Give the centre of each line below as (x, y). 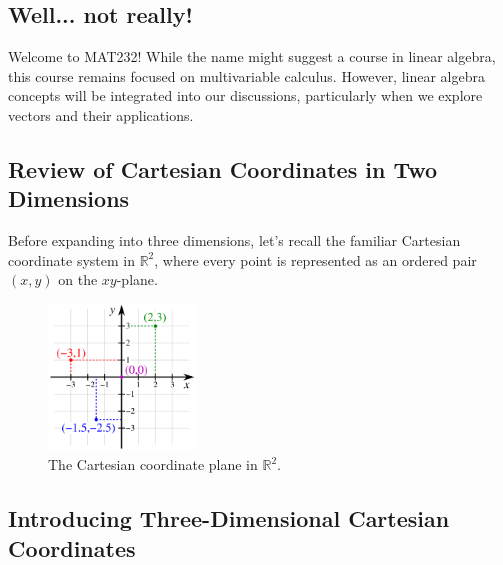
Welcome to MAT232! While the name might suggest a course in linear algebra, (252, 56)
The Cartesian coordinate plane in (153, 464)
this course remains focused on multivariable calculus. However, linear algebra (246, 75)
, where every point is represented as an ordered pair (315, 259)
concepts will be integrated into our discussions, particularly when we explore (245, 95)
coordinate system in (71, 259)
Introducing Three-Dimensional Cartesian (229, 518)
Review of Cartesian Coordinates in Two (223, 168)
